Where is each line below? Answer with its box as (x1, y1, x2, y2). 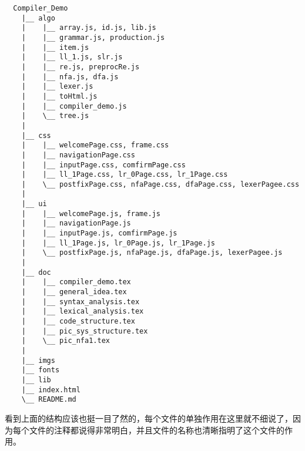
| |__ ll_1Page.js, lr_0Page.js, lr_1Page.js (21, 238, 215, 247)
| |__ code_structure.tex (21, 317, 135, 325)
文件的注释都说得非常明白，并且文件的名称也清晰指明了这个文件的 (29, 423, 284, 436)
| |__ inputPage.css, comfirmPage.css (21, 160, 186, 169)
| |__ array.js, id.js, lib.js (21, 23, 156, 32)
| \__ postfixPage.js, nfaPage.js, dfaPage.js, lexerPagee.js (21, 248, 283, 257)
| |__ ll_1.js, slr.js (21, 53, 123, 62)
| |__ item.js (21, 43, 89, 52)
